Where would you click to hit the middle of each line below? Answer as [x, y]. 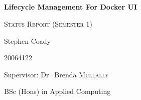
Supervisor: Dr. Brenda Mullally [56, 74]
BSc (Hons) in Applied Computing [57, 91]
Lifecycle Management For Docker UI [70, 7]
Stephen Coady [27, 40]
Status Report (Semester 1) [48, 23]
